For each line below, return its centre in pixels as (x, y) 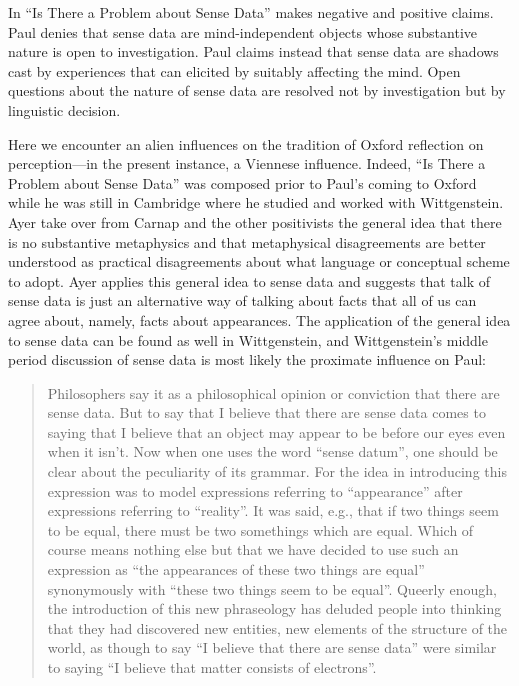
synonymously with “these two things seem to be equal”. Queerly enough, (272, 588)
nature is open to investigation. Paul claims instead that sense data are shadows (253, 51)
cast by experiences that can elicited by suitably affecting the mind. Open (234, 70)
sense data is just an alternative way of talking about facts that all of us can (242, 300)
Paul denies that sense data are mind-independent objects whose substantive (242, 31)
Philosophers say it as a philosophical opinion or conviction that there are (273, 392)
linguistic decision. (64, 109)
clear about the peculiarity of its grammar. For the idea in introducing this (277, 471)
